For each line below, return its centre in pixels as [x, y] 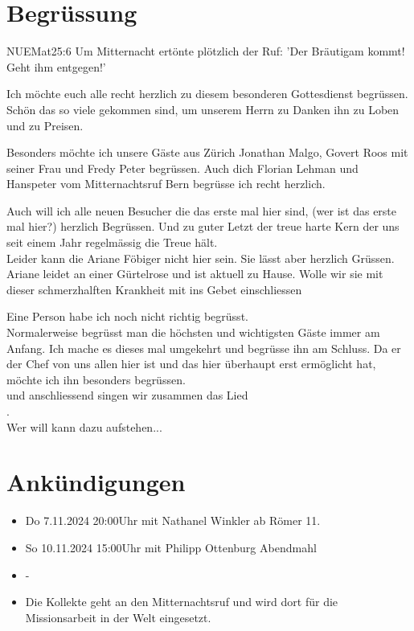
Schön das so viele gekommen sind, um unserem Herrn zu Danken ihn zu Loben [203, 109]
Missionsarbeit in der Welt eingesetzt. [118, 617]
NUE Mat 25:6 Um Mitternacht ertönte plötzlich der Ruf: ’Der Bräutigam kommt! [206, 51]
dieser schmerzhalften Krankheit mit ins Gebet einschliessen [154, 289]
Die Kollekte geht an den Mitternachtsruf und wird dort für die [182, 602]
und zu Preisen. [45, 125]
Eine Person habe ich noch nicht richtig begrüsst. [127, 316]
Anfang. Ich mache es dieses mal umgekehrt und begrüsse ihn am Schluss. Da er [204, 348]
